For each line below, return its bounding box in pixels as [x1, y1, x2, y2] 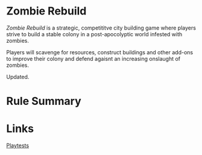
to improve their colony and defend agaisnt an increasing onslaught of [6, 55, 181, 62]
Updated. [6, 73, 30, 80]
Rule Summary [6, 95, 81, 108]
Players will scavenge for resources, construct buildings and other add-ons [6, 48, 194, 55]
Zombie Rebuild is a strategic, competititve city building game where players [6, 24, 196, 31]
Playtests [6, 142, 29, 149]
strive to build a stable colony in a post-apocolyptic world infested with [6, 30, 183, 37]
